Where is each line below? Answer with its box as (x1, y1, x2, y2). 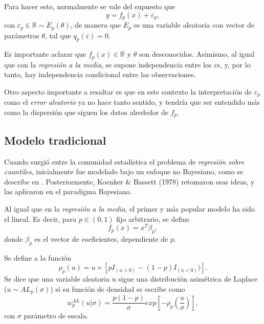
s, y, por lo (217, 59, 251, 70)
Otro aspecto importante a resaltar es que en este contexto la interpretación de (4, 86, 252, 97)
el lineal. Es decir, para (4, 213, 77, 224)
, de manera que (70, 19, 121, 30)
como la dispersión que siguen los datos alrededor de (4, 106, 168, 117)
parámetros (4, 30, 39, 40)
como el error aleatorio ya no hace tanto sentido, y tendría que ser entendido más (4, 97, 260, 107)
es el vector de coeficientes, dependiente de (34, 234, 168, 244)
